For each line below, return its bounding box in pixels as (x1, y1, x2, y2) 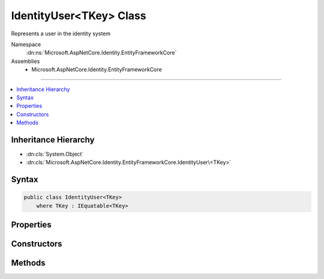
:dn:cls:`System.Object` (26, 150, 84, 157)
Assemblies (11, 57, 40, 65)
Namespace (11, 41, 41, 48)
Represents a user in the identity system (11, 30, 111, 37)
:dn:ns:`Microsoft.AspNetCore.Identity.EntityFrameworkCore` (26, 49, 177, 56)
